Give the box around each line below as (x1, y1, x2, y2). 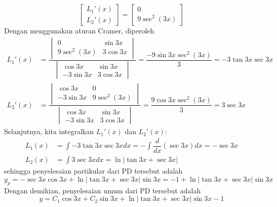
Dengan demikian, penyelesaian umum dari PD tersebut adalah (4, 185, 201, 195)
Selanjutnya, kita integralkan (4, 126, 94, 137)
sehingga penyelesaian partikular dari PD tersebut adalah (4, 165, 183, 176)
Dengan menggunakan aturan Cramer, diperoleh (4, 25, 154, 35)
